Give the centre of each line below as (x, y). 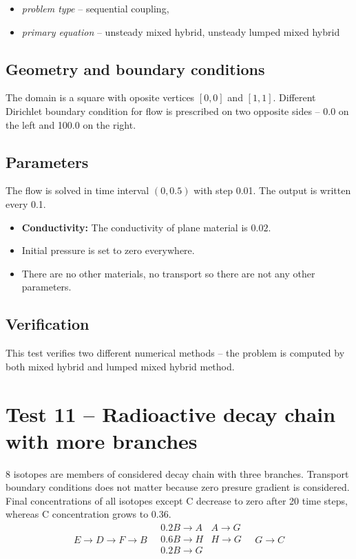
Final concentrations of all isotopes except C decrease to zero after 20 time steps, (177, 500)
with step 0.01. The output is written (272, 190)
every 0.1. (26, 203)
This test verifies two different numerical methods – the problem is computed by (175, 353)
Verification (48, 324)
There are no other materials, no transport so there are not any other (168, 273)
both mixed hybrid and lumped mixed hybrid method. (120, 366)
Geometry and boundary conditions (135, 68)
